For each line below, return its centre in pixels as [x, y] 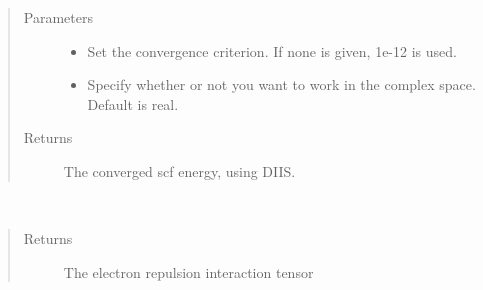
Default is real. [133, 103]
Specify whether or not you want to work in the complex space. [281, 84]
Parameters [58, 17]
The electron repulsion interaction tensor [188, 271]
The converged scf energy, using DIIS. [179, 170]
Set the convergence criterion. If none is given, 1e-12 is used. [272, 50]
